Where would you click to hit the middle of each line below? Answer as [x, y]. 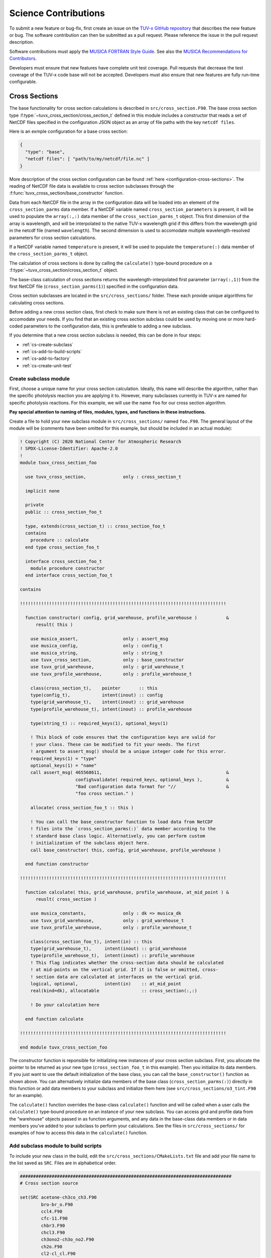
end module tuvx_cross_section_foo [63, 1047]
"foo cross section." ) [105, 794]
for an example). [26, 1095]
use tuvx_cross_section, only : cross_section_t [103, 477]
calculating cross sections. [37, 302]
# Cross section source [49, 1183]
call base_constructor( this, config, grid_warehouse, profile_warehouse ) [126, 850]
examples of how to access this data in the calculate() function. [78, 1133]
